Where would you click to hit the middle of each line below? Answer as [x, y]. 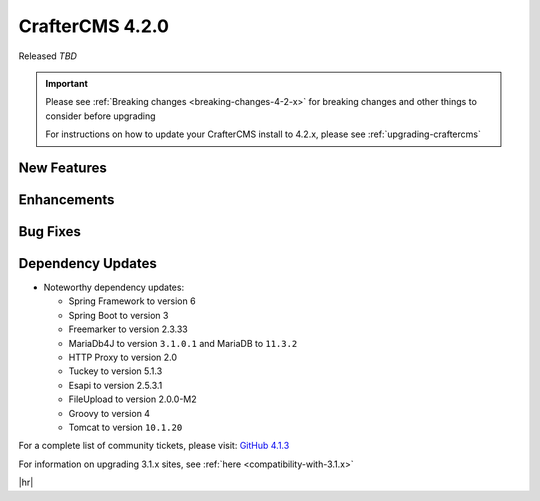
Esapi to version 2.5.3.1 [115, 385]
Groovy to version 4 [109, 413]
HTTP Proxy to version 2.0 [123, 357]
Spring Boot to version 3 [118, 315]
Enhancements [66, 199]
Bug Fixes [50, 231]
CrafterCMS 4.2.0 [94, 26]
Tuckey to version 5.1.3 [115, 371]
